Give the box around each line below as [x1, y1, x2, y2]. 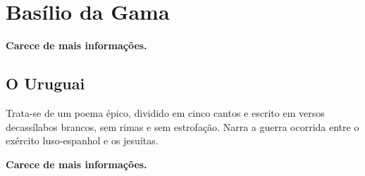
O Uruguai [6, 73, 85, 94]
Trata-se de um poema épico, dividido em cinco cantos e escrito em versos [6, 105, 325, 120]
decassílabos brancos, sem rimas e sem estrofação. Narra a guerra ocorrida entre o [6, 119, 359, 134]
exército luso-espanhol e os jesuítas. [6, 133, 159, 148]
